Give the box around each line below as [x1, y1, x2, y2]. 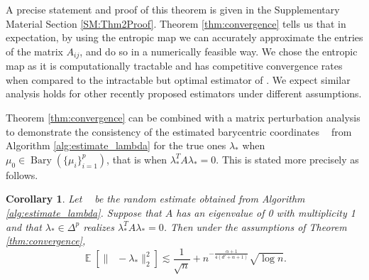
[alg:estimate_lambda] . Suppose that [6, 205, 162, 220]
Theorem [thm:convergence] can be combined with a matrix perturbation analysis [6, 110, 360, 125]
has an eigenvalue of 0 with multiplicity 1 [176, 205, 356, 220]
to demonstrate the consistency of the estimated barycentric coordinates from [6, 124, 352, 139]
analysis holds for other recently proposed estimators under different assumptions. [6, 86, 362, 101]
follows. [6, 167, 38, 182]
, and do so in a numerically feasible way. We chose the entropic [79, 43, 358, 58]
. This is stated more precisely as [216, 151, 359, 166]
